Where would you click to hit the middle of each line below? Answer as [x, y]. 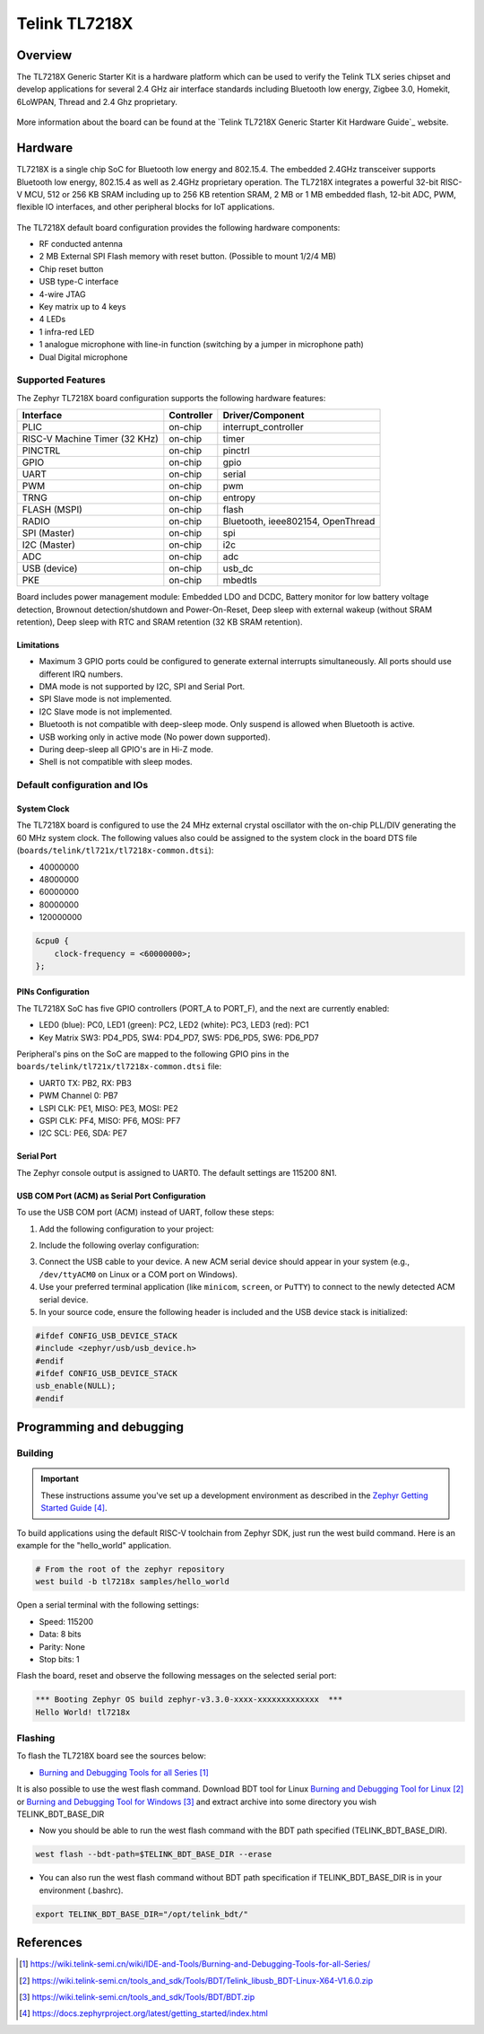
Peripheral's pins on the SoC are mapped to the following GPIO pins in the [153, 1054]
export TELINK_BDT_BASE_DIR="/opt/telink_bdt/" [142, 1914]
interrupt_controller [263, 427]
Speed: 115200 [66, 1621]
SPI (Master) [48, 533]
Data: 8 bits [60, 1635]
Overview [44, 55]
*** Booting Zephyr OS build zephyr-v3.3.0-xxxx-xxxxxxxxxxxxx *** [189, 1700]
